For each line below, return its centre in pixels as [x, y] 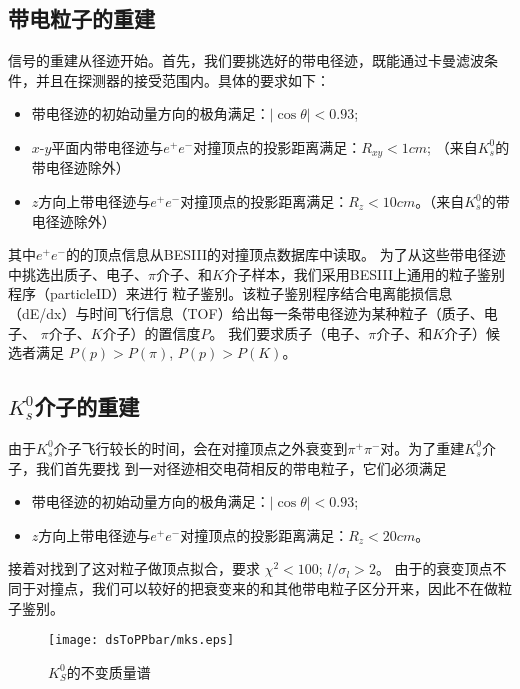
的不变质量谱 [108, 671]
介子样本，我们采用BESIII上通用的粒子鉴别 [364, 273]
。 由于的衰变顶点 [434, 568]
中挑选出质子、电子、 [78, 273]
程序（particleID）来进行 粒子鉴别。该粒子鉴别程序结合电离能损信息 [230, 293]
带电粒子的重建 [81, 18]
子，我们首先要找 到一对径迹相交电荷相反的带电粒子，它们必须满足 [227, 467]
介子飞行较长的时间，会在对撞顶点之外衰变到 [200, 447]
